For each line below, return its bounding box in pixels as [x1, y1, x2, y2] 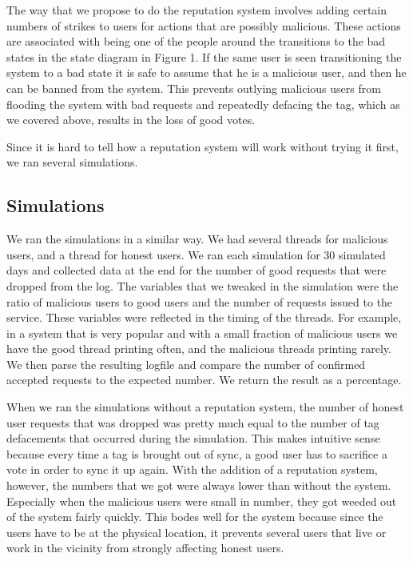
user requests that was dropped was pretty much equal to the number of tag [6, 414, 379, 431]
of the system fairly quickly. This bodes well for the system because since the [6, 508, 383, 525]
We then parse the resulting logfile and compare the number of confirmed [6, 355, 366, 372]
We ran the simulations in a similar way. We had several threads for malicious [6, 230, 388, 247]
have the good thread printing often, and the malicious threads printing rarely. [6, 340, 391, 357]
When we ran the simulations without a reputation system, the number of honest [6, 399, 404, 415]
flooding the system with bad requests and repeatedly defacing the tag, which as [6, 95, 400, 112]
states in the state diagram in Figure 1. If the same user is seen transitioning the [6, 48, 402, 65]
